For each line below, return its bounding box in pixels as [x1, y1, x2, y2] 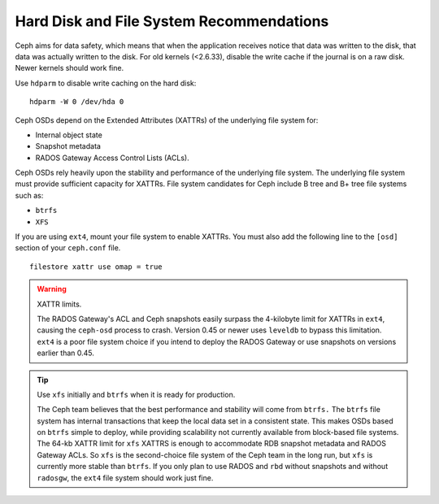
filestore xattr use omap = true [29, 262, 163, 272]
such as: [15, 190, 44, 200]
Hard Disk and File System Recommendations [15, 12, 329, 30]
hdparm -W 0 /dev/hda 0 [29, 98, 124, 106]
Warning [37, 285, 67, 294]
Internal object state [35, 130, 103, 140]
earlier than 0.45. [37, 348, 95, 358]
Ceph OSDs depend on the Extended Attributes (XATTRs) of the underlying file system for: [15, 115, 319, 125]
